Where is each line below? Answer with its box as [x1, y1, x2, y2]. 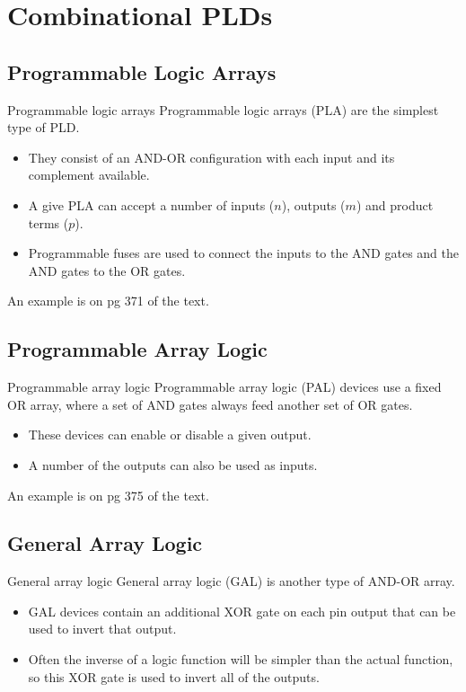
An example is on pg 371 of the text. [7, 291, 209, 310]
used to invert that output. [28, 619, 177, 638]
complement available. [28, 165, 150, 184]
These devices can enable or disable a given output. [28, 425, 312, 444]
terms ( [28, 213, 69, 232]
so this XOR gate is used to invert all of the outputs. [28, 667, 320, 686]
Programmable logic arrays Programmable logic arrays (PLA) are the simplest [7, 100, 439, 119]
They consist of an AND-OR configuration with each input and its [28, 147, 395, 166]
